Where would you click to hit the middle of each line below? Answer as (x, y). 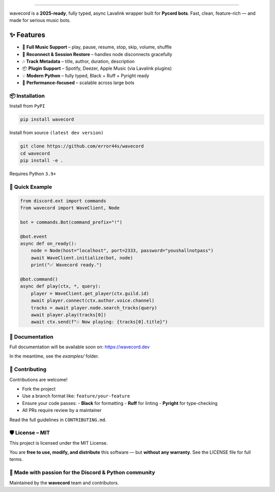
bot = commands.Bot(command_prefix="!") (71, 222)
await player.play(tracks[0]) (68, 315)
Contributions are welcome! (38, 379)
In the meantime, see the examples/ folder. (54, 356)
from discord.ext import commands (63, 201)
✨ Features (27, 35)
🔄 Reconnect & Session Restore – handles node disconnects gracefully (97, 54)
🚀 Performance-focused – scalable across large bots (78, 83)
